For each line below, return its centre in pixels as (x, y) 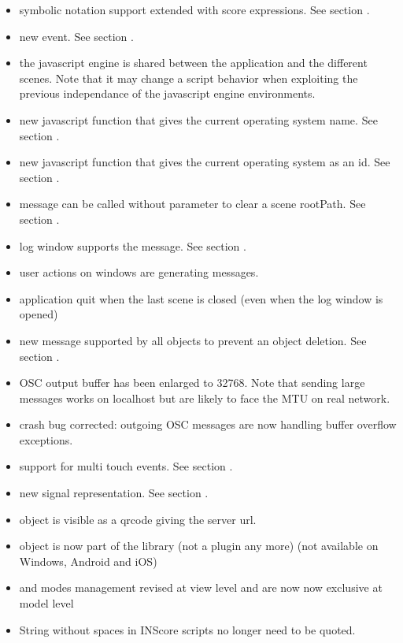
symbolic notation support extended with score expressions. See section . (194, 9)
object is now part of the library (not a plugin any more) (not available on (199, 546)
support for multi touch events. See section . (126, 466)
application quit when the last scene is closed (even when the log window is (201, 298)
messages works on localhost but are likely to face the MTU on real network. (205, 398)
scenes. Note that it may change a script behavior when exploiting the (189, 78)
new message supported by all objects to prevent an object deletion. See (193, 340)
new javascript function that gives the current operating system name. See (198, 119)
